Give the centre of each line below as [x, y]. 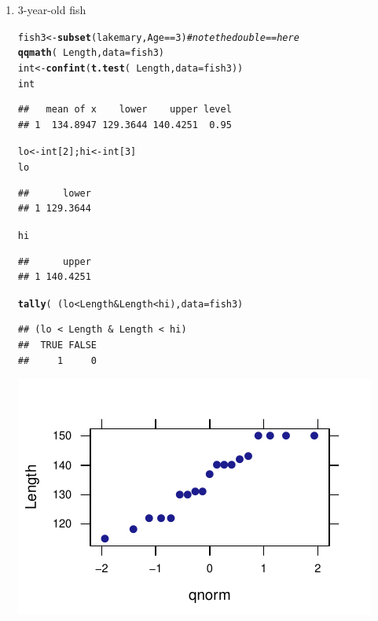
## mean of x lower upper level [125, 110]
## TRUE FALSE [57, 345]
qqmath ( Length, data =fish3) [91, 53]
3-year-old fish [52, 9]
